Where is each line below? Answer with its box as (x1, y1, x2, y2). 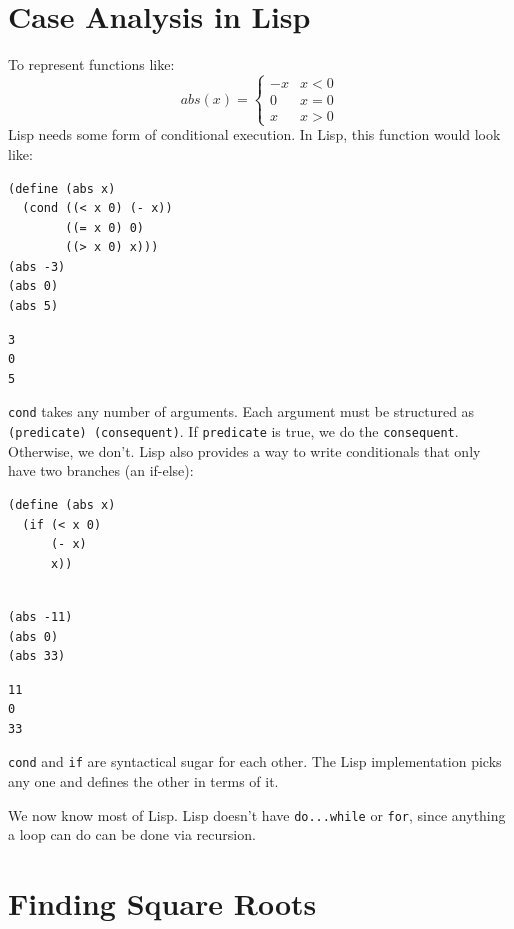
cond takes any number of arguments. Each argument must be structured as (8, 401, 475, 422)
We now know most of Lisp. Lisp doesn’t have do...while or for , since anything (8, 804, 506, 825)
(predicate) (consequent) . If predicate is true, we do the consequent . (8, 421, 459, 442)
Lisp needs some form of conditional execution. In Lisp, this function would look (8, 124, 501, 145)
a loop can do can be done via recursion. (8, 824, 256, 845)
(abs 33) (8, 649, 66, 664)
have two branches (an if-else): (8, 460, 194, 481)
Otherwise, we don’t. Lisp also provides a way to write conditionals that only (8, 440, 481, 461)
